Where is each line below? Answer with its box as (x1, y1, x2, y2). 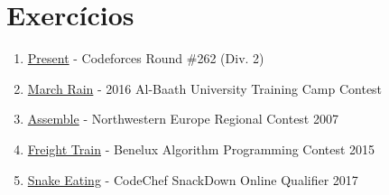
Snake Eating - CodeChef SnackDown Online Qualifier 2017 (27, 170, 358, 189)
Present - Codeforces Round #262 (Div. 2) (27, 49, 264, 68)
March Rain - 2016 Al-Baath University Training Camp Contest (27, 79, 383, 97)
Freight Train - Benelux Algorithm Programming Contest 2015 (27, 139, 375, 158)
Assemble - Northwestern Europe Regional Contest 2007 (27, 109, 338, 128)
